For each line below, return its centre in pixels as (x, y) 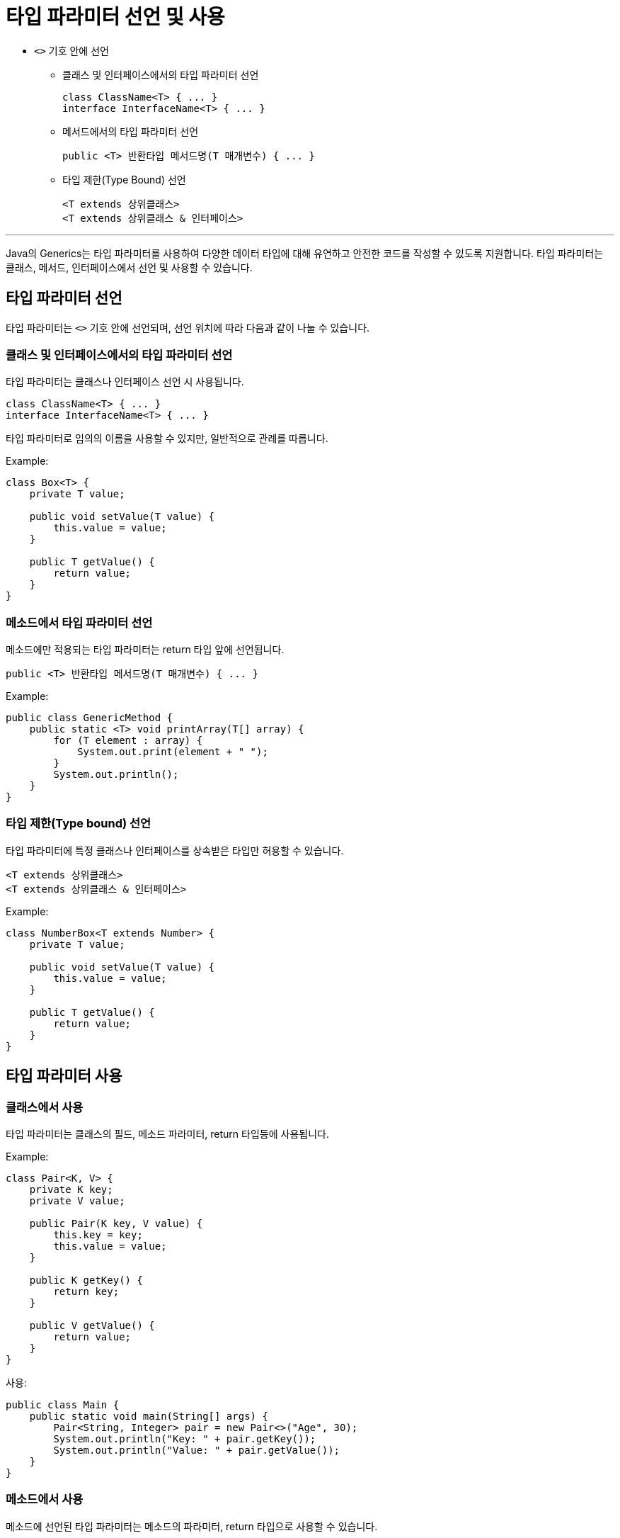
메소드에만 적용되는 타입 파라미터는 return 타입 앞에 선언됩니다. (145, 650)
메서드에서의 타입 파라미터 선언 (131, 131)
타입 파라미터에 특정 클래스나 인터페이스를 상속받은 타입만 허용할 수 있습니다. (175, 850)
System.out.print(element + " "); (173, 752)
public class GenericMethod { (90, 718)
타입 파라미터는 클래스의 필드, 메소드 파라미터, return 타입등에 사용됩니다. (167, 1134)
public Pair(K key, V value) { (116, 1224)
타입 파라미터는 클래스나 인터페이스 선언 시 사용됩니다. (125, 382)
